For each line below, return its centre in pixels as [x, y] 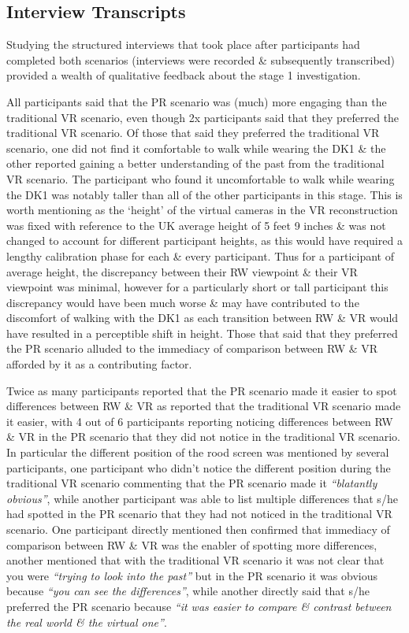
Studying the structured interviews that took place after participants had [183, 44]
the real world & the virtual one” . [87, 622]
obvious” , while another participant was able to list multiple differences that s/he [202, 498]
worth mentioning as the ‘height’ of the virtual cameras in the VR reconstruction [202, 210]
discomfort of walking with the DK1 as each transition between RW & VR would [203, 318]
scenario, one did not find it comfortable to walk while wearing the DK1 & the [196, 148]
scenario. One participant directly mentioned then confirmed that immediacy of [198, 529]
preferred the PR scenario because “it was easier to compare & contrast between [199, 606]
